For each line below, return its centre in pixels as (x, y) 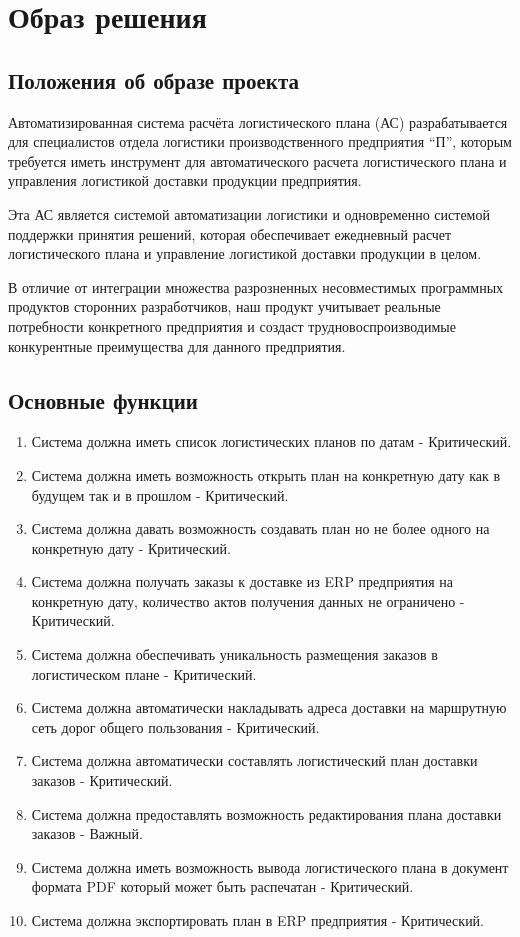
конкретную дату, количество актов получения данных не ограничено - (248, 600)
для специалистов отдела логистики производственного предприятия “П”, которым (260, 141)
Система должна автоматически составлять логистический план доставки (254, 760)
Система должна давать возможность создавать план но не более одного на (260, 528)
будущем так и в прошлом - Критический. (160, 494)
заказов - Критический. (102, 780)
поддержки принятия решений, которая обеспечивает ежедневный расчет (230, 233)
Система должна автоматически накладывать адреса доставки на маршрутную (269, 707)
